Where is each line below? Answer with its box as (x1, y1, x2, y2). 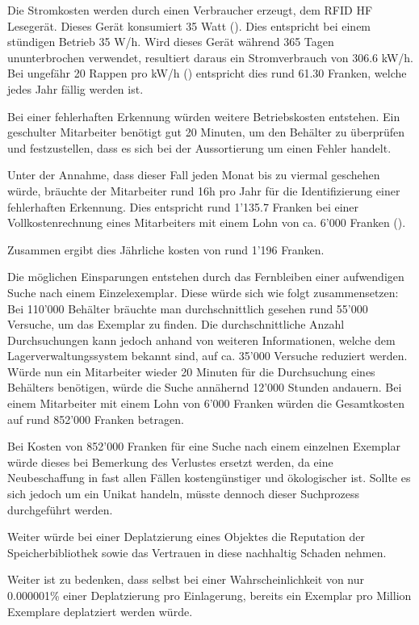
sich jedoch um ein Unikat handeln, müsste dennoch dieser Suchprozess (7, 485, 360, 502)
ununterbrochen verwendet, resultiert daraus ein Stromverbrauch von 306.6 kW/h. (7, 48, 414, 65)
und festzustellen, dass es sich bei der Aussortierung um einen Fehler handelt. (7, 139, 392, 156)
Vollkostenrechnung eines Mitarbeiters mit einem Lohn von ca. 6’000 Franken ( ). (7, 214, 406, 231)
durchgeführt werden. (7, 501, 113, 518)
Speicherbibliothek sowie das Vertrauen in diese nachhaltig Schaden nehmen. (7, 543, 387, 560)
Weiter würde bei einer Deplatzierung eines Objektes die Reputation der (7, 528, 365, 545)
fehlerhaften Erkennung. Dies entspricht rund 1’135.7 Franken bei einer (7, 198, 359, 215)
